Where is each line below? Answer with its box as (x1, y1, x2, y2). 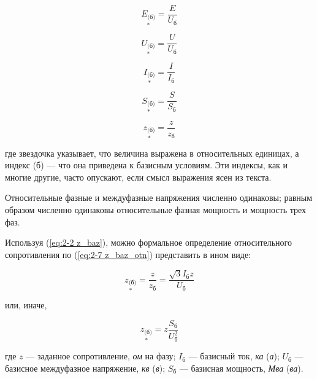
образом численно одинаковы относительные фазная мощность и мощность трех (5, 203, 307, 216)
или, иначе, (5, 299, 47, 311)
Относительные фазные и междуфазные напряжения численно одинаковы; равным (5, 191, 313, 204)
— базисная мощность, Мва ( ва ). (179, 361, 304, 374)
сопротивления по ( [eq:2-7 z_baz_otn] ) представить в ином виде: (5, 248, 251, 260)
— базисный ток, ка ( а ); (188, 350, 280, 362)
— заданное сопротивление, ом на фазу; (26, 350, 176, 362)
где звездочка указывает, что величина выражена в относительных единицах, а (5, 146, 299, 159)
